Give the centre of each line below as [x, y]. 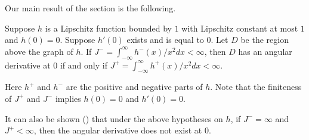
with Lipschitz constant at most [240, 28]
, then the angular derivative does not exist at [118, 130]
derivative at [28, 65]
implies [68, 98]
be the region [265, 40]
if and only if [84, 65]
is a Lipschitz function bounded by [108, 28]
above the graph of [39, 51]
